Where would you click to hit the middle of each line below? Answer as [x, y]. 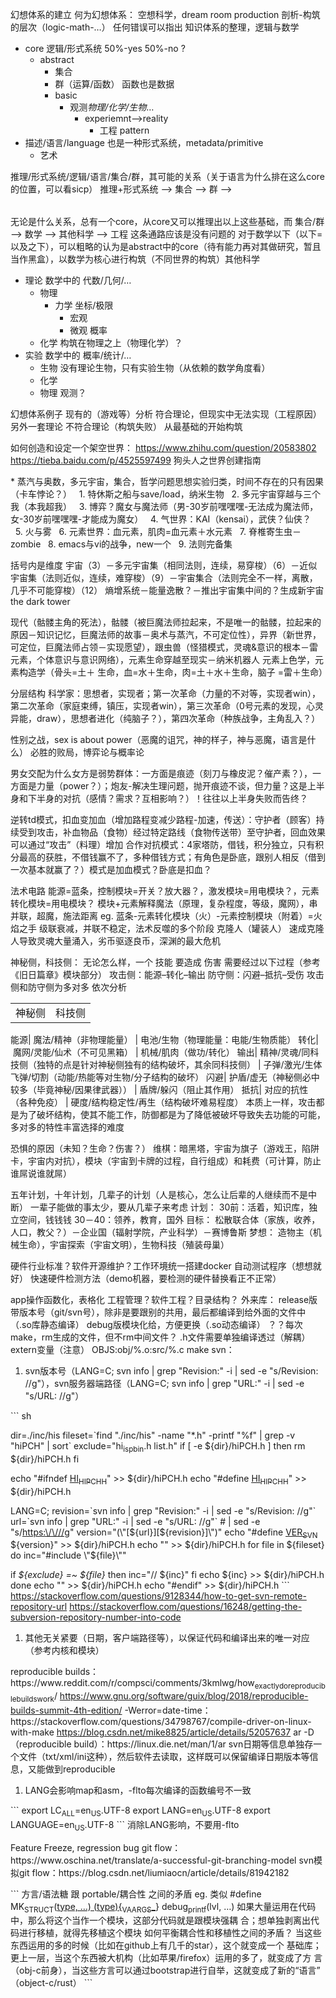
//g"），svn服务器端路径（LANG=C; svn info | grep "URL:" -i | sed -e [164, 1383]
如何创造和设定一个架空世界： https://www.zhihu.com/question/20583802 [163, 447]
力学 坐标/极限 [84, 305]
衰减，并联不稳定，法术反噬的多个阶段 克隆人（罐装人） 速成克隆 [190, 928]
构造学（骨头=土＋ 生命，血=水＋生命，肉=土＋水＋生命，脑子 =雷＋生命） [173, 672]
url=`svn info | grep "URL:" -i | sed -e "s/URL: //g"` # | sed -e [135, 1521]
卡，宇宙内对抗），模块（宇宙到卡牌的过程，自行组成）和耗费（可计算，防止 [166, 1161]
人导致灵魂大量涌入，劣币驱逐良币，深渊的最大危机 [115, 941]
